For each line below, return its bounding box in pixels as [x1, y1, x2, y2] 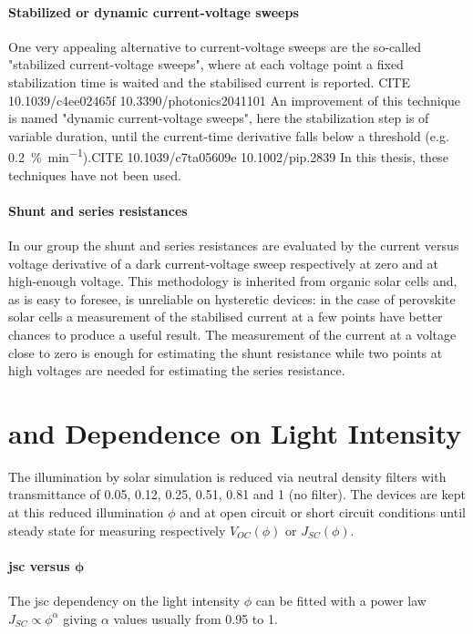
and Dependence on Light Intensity [8, 414, 462, 451]
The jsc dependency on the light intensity [8, 591, 241, 610]
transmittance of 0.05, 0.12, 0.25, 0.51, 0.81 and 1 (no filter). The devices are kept [8, 485, 466, 504]
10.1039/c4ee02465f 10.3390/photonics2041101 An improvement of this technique [8, 90, 461, 109]
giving [63, 608, 98, 628]
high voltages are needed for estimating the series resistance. [8, 361, 345, 380]
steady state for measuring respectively [8, 520, 226, 539]
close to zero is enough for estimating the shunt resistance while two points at [8, 343, 443, 362]
